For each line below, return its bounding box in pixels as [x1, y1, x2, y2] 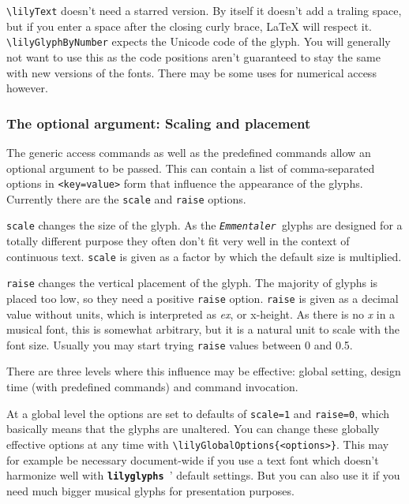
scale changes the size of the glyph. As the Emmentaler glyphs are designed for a [6, 217, 403, 233]
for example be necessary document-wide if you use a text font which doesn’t [6, 451, 379, 468]
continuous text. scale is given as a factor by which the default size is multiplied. [6, 248, 402, 264]
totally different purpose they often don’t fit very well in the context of [6, 233, 350, 249]
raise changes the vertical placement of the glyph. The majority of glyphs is [6, 274, 378, 291]
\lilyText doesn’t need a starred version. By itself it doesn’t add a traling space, [6, 2, 402, 18]
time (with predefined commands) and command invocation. [6, 379, 298, 395]
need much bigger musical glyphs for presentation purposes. [6, 482, 295, 498]
